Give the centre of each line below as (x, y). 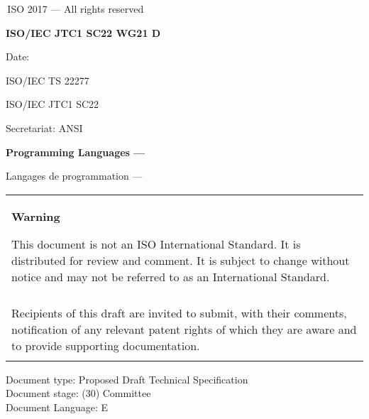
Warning (36, 216)
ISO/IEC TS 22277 (48, 80)
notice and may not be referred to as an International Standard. (171, 276)
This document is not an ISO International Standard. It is (156, 244)
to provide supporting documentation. (106, 345)
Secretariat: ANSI (44, 127)
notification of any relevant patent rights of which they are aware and (184, 329)
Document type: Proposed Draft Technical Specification (127, 379)
